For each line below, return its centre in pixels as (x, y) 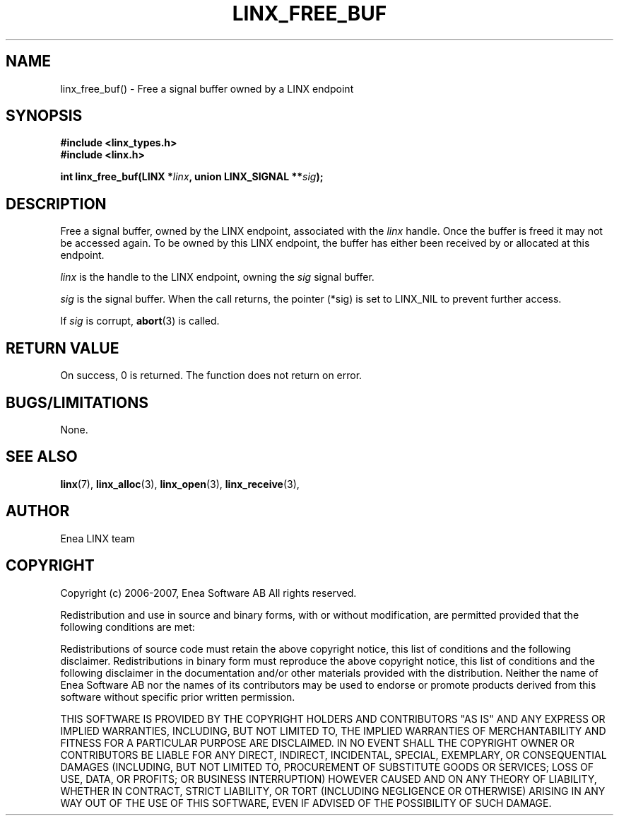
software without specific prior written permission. (178, 697)
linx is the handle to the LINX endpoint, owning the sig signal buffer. (217, 277)
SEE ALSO (42, 457)
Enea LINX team (98, 538)
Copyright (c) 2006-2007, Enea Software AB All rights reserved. (208, 593)
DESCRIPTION (56, 204)
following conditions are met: (128, 627)
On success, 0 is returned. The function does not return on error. (211, 375)
